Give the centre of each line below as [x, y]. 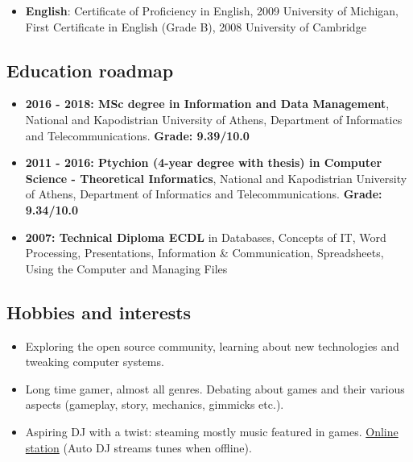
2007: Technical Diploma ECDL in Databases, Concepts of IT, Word [206, 237]
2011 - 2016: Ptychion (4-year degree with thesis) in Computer [204, 162]
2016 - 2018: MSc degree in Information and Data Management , [207, 104]
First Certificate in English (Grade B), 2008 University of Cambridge [196, 26]
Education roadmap [90, 70]
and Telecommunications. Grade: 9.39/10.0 [137, 135]
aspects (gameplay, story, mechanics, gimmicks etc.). [155, 404]
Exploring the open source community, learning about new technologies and [212, 345]
